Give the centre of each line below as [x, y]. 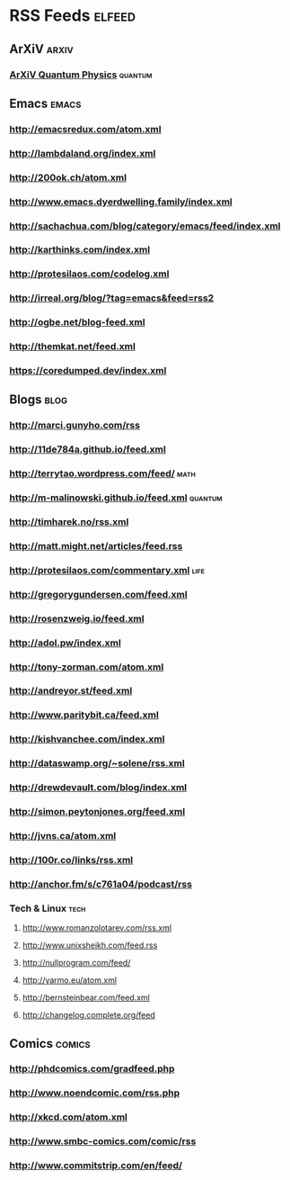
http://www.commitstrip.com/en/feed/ [96, 1166]
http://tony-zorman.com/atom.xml [87, 667]
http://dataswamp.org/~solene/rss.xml [97, 763]
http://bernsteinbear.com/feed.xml [86, 998]
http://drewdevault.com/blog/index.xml [98, 788]
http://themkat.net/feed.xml [73, 347]
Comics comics [50, 1044]
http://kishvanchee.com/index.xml [87, 739]
